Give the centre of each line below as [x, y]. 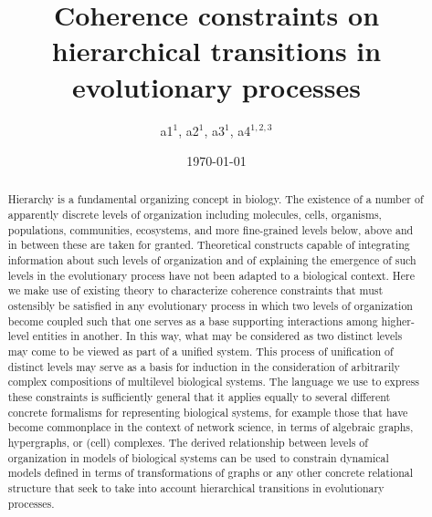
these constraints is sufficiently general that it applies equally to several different [199, 397]
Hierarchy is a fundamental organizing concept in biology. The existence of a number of [216, 199]
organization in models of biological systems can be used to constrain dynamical [198, 457]
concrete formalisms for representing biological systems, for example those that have [208, 412]
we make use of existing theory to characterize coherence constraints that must [195, 290]
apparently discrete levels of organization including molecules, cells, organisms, [195, 215]
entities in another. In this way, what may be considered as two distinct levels [217, 336]
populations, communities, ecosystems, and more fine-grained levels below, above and [211, 229]
